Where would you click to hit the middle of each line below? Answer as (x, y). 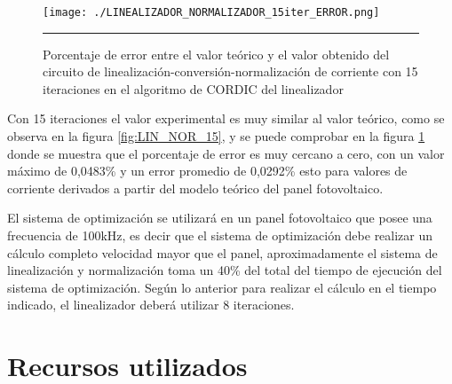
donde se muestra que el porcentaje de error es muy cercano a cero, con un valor (226, 153)
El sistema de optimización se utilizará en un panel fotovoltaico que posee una (220, 218)
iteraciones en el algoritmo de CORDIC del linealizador (193, 88)
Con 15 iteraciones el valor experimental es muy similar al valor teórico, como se (226, 118)
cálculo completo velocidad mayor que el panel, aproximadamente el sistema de (222, 252)
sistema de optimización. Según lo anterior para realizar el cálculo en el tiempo (222, 287)
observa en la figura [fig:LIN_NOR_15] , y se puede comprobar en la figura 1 (216, 136)
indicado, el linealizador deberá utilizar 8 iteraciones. (151, 305)
